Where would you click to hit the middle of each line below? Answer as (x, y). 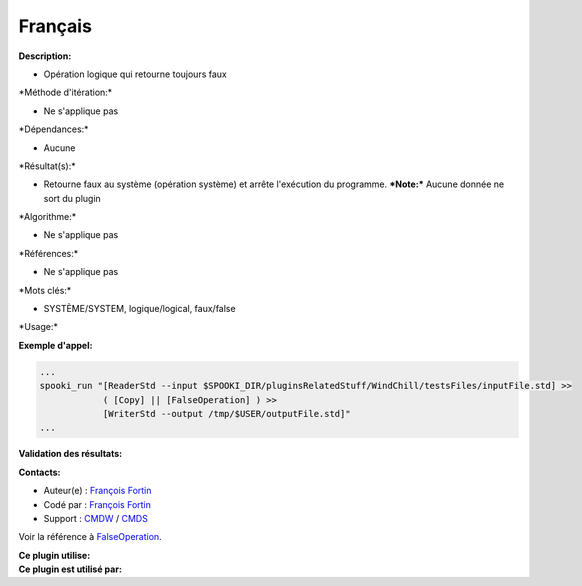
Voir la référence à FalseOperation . (90, 537)
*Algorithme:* (47, 217)
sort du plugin (72, 198)
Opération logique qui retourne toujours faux (135, 74)
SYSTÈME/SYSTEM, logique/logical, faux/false (139, 309)
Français (55, 26)
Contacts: (39, 472)
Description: (45, 56)
